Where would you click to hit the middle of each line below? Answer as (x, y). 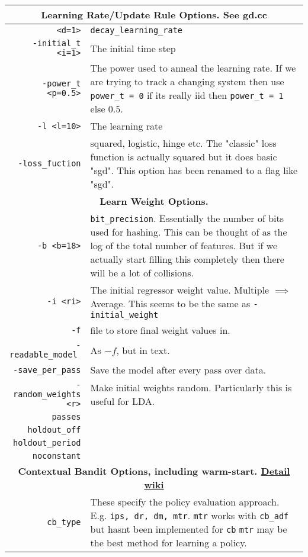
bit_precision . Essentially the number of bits (187, 218)
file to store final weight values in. (160, 330)
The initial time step (133, 48)
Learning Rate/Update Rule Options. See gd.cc (154, 15)
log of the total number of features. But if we (184, 245)
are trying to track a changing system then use (187, 81)
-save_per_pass (47, 370)
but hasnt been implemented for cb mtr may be (189, 529)
